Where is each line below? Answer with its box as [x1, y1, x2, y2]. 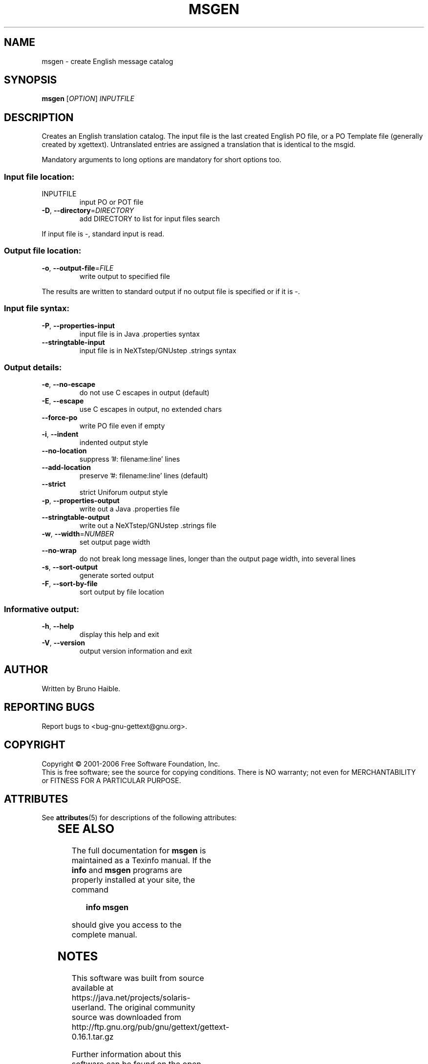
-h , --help [42, 622, 74, 631]
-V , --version [42, 638, 85, 647]
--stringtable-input [42, 338, 105, 346]
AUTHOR [4, 663, 48, 676]
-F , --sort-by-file [42, 579, 98, 588]
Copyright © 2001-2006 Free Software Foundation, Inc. [42, 759, 220, 768]
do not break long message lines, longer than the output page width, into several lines [79, 554, 356, 563]
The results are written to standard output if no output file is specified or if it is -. [42, 287, 300, 296]
